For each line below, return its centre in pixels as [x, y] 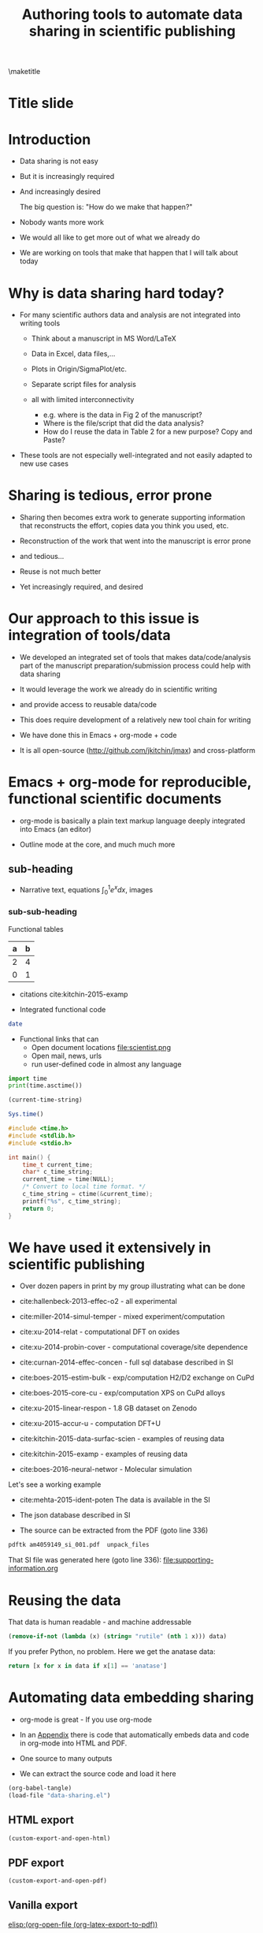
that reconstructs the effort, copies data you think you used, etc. [124, 526]
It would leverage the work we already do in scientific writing [119, 689]
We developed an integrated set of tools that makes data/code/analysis [135, 657]
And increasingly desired [60, 192]
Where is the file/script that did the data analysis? [124, 423]
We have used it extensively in [109, 1248]
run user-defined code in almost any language [106, 1064]
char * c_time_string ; [57, 1172]
